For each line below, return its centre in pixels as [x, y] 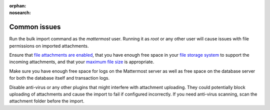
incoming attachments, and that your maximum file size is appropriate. [82, 62]
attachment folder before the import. [47, 101]
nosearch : [20, 13]
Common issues [35, 27]
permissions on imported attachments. [49, 46]
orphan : [18, 6]
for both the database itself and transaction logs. [59, 78]
